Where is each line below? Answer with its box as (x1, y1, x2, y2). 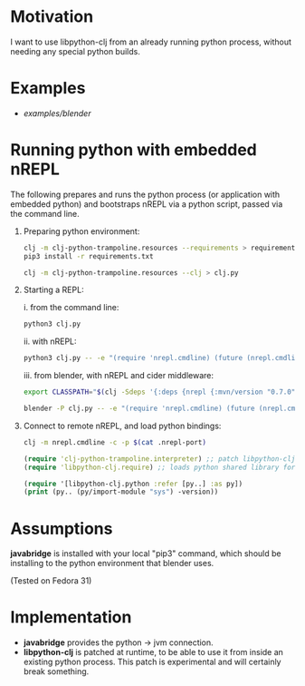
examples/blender (23, 107, 91, 119)
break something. (23, 666, 90, 677)
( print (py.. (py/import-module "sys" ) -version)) (23, 487, 219, 496)
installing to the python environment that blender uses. (10, 558, 214, 569)
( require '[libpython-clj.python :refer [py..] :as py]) (23, 479, 243, 488)
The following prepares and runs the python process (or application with (10, 189, 281, 200)
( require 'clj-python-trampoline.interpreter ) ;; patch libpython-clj (23, 454, 296, 464)
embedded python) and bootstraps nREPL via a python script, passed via (10, 198, 283, 210)
